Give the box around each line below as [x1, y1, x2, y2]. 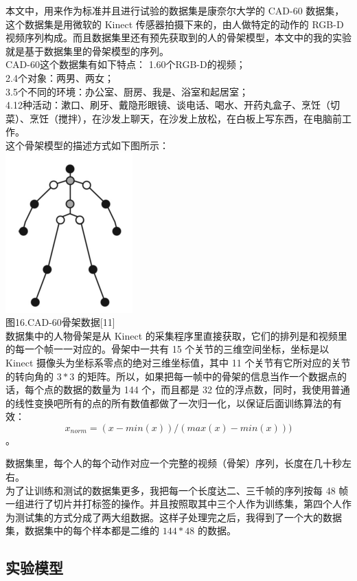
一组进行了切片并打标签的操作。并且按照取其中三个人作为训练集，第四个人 [5, 496, 342, 511]
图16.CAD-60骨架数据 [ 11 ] [5, 315, 115, 329]
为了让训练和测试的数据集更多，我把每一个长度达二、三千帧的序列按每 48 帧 [5, 483, 349, 497]
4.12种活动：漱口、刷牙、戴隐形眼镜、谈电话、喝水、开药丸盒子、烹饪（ [5, 98, 330, 112]
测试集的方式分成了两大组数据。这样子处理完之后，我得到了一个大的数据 [14, 509, 342, 524]
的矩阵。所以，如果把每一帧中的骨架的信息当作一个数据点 [77, 369, 337, 383]
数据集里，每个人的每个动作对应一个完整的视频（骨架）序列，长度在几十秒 [5, 456, 342, 470]
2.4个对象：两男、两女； [5, 70, 114, 85]
